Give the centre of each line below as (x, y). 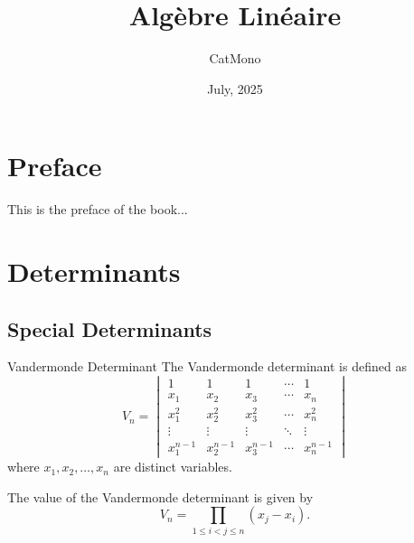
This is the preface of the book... (98, 209)
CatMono (235, 58)
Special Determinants (110, 328)
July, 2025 (235, 88)
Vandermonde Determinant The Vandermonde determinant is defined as (207, 366)
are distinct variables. (173, 467)
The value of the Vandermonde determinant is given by (160, 496)
